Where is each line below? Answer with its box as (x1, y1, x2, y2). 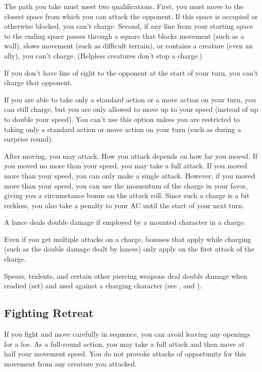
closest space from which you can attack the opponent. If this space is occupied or (4, 11, 258, 21)
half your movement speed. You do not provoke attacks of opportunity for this (4, 348, 246, 359)
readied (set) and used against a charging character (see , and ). (4, 280, 202, 291)
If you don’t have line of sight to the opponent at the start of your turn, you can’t (4, 67, 258, 78)
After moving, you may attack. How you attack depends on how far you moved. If (4, 150, 257, 161)
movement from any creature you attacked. (4, 358, 137, 368)
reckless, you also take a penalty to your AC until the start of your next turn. (4, 200, 244, 210)
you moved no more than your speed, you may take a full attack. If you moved (4, 160, 247, 171)
